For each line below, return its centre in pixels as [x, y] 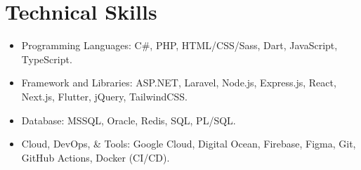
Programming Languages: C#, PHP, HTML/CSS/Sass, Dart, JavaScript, [179, 45]
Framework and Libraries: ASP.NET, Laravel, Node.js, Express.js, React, [179, 83]
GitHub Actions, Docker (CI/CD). [96, 157]
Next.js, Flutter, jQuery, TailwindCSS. [104, 96]
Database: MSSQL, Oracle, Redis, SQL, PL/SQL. [129, 120]
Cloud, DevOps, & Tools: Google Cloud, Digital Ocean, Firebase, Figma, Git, [189, 144]
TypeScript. [47, 59]
